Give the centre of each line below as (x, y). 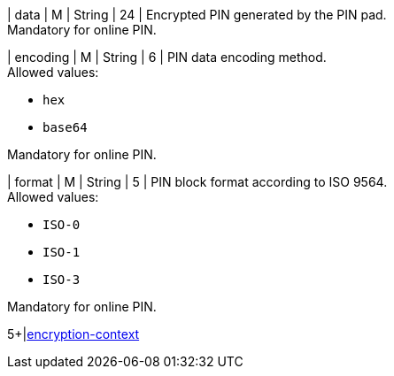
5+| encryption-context (73, 334)
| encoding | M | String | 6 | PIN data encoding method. (167, 57)
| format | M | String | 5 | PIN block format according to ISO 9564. (197, 182)
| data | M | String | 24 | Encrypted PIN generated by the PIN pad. (197, 15)
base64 (65, 127)
